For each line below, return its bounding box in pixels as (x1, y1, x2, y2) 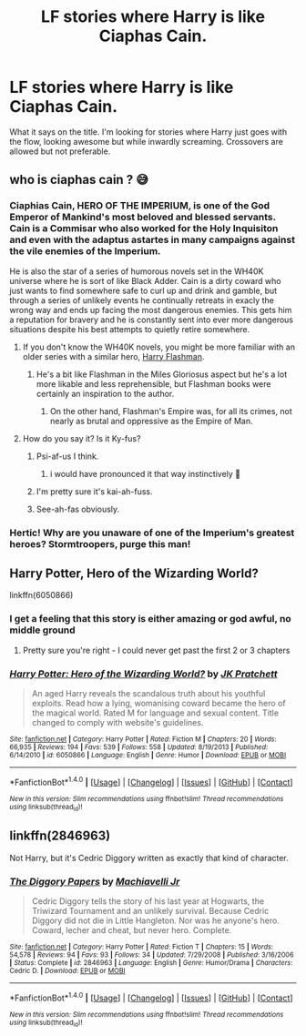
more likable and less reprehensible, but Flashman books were (36, 378, 271, 389)
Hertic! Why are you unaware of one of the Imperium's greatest (9, 526, 295, 539)
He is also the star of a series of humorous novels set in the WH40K (9, 266, 264, 277)
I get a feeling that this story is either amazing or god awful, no (9, 613, 291, 625)
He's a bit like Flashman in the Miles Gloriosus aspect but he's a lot (36, 369, 288, 380)
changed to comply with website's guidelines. (31, 716, 204, 727)
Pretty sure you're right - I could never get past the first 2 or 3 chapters (22, 645, 291, 655)
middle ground (9, 624, 76, 636)
